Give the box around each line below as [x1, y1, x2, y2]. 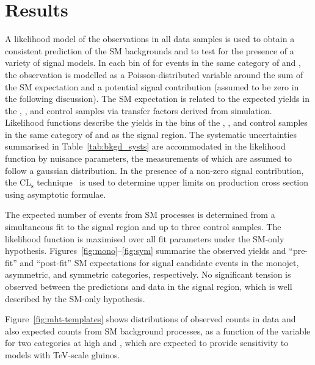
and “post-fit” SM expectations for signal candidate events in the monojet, [20, 256, 299, 269]
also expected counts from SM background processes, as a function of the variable [5, 324, 311, 337]
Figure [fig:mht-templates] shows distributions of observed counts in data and [5, 313, 296, 325]
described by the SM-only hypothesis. [5, 292, 145, 305]
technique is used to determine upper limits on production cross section [37, 176, 309, 189]
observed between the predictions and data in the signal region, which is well [5, 280, 292, 292]
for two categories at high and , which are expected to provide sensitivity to [5, 336, 289, 349]
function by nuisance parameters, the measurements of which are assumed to [5, 152, 292, 165]
